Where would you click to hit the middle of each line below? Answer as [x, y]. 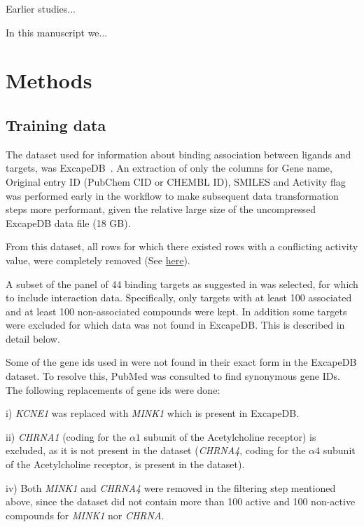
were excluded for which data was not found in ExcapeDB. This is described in [175, 325]
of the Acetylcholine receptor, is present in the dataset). [125, 464]
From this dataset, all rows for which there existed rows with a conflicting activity [182, 246]
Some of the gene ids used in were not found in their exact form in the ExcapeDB [181, 362]
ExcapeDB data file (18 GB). [68, 223]
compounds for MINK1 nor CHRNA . [85, 515]
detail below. [33, 338]
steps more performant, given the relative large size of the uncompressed [161, 209]
